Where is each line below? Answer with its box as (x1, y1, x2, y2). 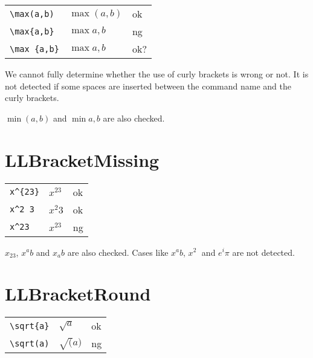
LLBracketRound (5, 281, 151, 306)
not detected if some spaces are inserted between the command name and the (5, 79, 291, 92)
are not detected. (232, 246, 295, 258)
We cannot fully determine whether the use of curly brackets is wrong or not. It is (5, 68, 309, 80)
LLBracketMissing (5, 147, 160, 172)
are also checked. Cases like (67, 246, 169, 258)
